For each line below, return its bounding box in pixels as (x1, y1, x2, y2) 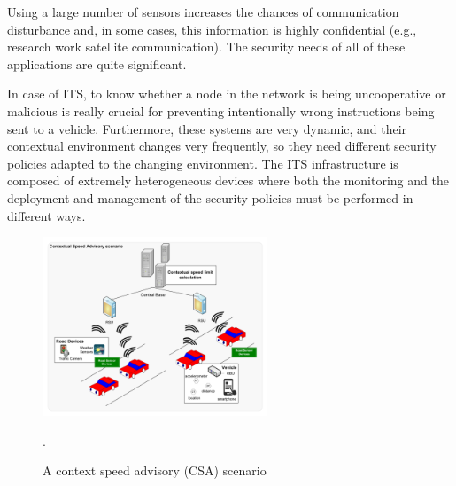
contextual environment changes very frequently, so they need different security (7, 137, 437, 155)
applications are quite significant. (7, 54, 187, 73)
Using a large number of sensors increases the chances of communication (7, 3, 399, 20)
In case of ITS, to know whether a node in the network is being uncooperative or (7, 84, 446, 103)
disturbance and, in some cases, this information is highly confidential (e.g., (7, 20, 417, 38)
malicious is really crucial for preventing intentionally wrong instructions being (7, 101, 435, 120)
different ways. (7, 206, 86, 224)
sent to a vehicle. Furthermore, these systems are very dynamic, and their (7, 119, 407, 137)
